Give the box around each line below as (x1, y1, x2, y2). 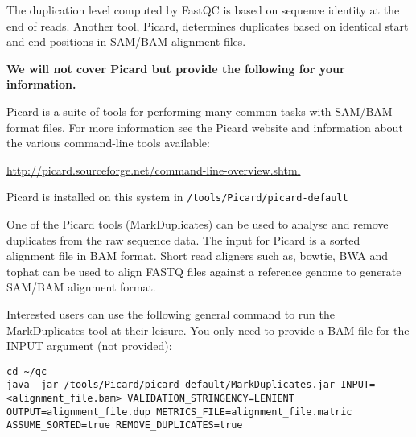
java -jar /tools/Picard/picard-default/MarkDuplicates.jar (6, 379, 336, 391)
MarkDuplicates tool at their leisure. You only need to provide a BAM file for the (6, 321, 410, 338)
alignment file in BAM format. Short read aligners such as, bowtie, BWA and (6, 247, 389, 264)
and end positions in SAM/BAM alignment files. (6, 33, 246, 50)
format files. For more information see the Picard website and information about (6, 118, 403, 135)
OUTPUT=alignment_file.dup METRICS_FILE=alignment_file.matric (6, 406, 352, 418)
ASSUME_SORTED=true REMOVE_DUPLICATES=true (6, 419, 243, 431)
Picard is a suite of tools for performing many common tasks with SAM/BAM (6, 102, 393, 119)
